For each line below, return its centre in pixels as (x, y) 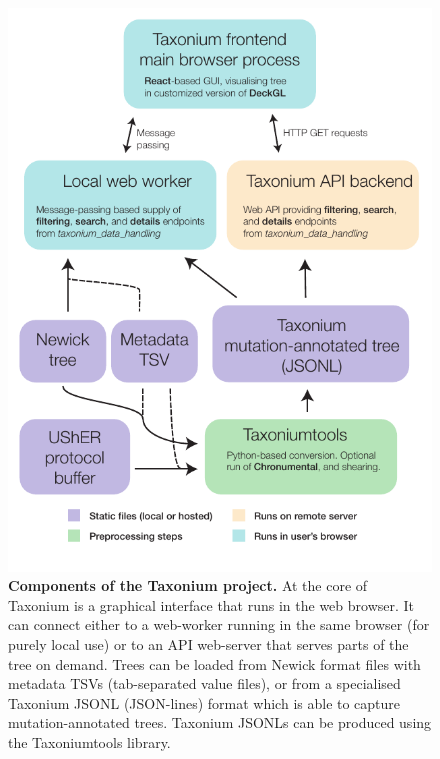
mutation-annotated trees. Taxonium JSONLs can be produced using (220, 722)
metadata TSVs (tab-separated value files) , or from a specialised (204, 683)
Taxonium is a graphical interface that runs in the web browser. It (211, 604)
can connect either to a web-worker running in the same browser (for (219, 624)
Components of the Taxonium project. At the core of (188, 585)
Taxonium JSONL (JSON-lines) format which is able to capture (204, 702)
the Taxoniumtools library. (89, 741)
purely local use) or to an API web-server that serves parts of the (208, 643)
